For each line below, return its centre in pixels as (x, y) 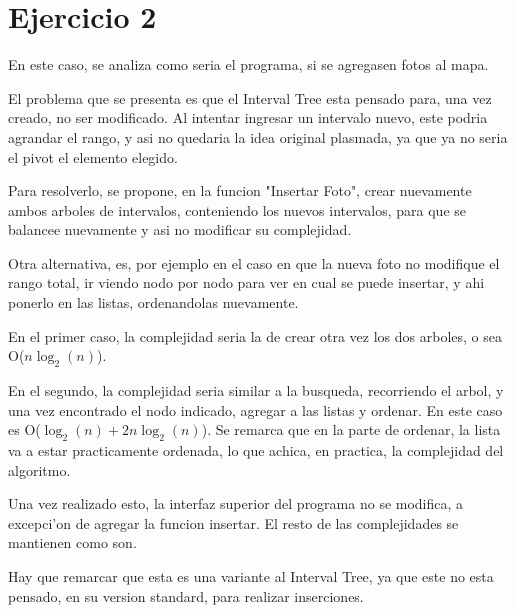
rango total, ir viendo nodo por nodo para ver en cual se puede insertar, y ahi (246, 282)
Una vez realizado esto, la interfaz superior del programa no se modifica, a (236, 503)
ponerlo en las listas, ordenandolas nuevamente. (153, 302)
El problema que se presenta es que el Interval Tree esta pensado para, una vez (250, 97)
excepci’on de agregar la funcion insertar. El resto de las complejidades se (233, 522)
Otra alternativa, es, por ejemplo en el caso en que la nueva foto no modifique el (254, 262)
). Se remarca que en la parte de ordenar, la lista (351, 429)
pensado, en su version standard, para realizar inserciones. (186, 595)
